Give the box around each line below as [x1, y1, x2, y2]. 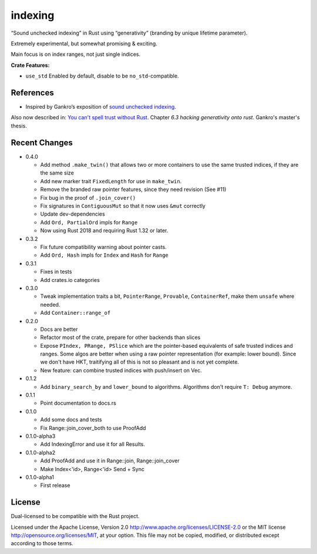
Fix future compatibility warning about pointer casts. [40, 244, 167, 250]
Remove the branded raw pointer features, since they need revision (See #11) [40, 186, 227, 193]
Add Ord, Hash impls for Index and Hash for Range [40, 251, 168, 258]
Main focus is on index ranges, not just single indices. [11, 51, 141, 58]
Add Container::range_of [40, 309, 111, 317]
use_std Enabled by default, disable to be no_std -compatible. [25, 72, 179, 79]
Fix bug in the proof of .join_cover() [40, 194, 136, 201]
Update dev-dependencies [40, 210, 105, 217]
